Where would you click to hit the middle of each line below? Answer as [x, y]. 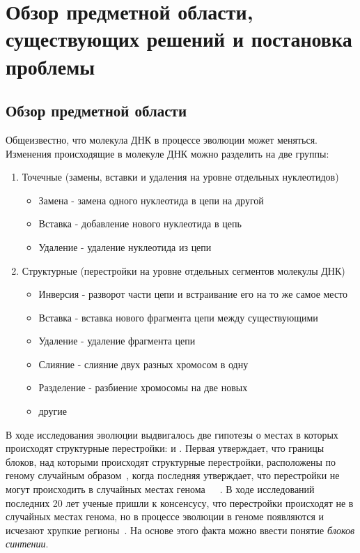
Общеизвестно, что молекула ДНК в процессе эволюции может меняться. [162, 139]
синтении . [27, 544]
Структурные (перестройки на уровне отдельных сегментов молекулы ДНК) [183, 270]
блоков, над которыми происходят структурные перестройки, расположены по [171, 461]
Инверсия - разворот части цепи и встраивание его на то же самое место [193, 294]
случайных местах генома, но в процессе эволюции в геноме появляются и [165, 516]
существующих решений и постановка [179, 39]
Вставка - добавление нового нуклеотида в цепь [140, 224]
